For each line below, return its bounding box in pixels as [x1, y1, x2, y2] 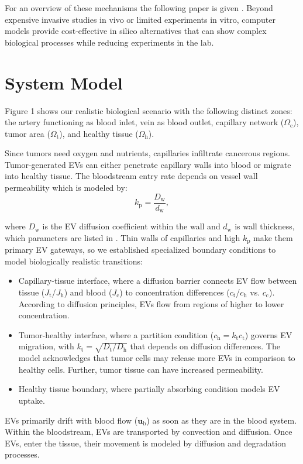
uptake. [18, 394, 45, 406]
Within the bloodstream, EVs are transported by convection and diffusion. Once [5, 425, 292, 438]
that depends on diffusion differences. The [130, 340, 280, 352]
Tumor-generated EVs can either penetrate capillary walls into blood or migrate [5, 158, 291, 170]
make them [253, 231, 293, 243]
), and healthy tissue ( [59, 127, 139, 139]
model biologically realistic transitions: [5, 255, 143, 267]
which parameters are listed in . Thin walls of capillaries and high [5, 231, 240, 243]
